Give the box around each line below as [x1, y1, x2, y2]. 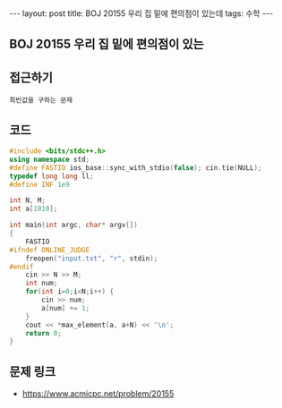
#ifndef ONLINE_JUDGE [9, 245, 90, 254]
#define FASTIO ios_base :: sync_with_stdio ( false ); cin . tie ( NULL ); [9, 163, 262, 172]
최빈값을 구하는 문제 [9, 96, 73, 105]
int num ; [25, 279, 58, 288]
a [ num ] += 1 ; [41, 303, 90, 312]
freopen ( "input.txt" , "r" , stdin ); [25, 253, 158, 263]
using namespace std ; [9, 155, 90, 164]
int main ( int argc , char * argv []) [9, 221, 139, 230]
